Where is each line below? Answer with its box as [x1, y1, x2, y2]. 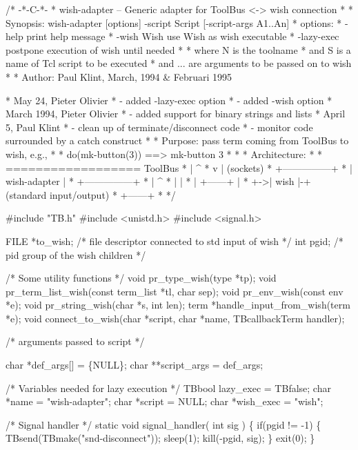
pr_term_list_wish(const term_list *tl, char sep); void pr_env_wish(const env [6, 284, 344, 298]
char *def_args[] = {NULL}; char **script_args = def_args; [6, 358, 263, 372]
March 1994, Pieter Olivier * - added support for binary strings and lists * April [6, 106, 346, 121]
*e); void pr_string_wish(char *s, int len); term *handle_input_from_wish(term [6, 297, 350, 312]
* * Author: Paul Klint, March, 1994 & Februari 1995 [6, 69, 232, 84]
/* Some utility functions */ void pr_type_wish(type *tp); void [6, 271, 277, 285]
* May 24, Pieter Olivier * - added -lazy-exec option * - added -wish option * [6, 92, 332, 107]
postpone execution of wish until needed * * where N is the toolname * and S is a [6, 42, 351, 57]
